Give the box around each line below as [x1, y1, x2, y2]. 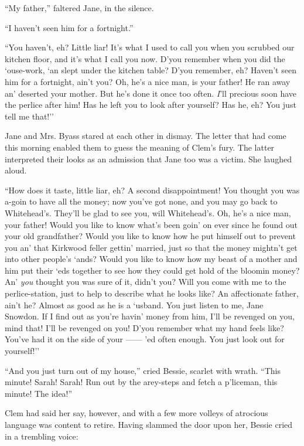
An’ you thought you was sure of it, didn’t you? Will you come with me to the [5, 275, 286, 288]
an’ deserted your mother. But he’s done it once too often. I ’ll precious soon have [5, 87, 296, 99]
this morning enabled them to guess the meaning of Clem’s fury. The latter [5, 141, 275, 153]
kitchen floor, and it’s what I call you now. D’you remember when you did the [5, 52, 285, 64]
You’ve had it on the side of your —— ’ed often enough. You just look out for [5, 333, 285, 345]
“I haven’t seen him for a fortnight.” [5, 21, 134, 33]
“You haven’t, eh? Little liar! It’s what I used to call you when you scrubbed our [5, 41, 295, 53]
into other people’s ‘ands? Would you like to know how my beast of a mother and [5, 253, 298, 265]
